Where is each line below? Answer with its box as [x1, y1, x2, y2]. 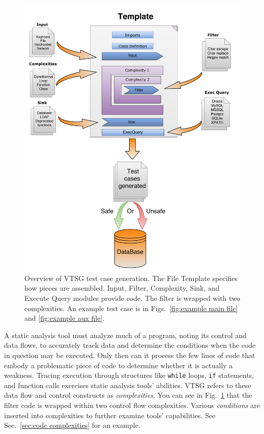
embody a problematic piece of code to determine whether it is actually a [4, 360, 233, 370]
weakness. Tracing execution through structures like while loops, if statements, [4, 370, 254, 380]
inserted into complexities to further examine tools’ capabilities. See [4, 410, 216, 420]
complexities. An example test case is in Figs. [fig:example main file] [24, 302, 238, 313]
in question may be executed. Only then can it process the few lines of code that [4, 349, 255, 360]
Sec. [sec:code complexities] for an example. [4, 420, 140, 430]
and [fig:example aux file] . [24, 313, 105, 323]
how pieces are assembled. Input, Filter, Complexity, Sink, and [24, 283, 220, 293]
